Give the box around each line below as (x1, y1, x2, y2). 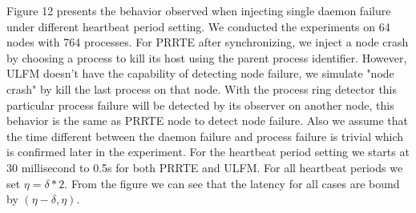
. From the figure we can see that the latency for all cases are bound (64, 175, 400, 191)
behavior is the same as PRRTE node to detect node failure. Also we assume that (6, 112, 408, 129)
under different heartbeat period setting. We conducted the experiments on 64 (6, 18, 390, 34)
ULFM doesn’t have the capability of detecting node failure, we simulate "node (6, 65, 394, 82)
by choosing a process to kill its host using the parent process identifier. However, (6, 49, 407, 66)
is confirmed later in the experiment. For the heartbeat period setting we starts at (6, 143, 410, 160)
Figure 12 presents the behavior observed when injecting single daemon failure (6, 2, 391, 18)
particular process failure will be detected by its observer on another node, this (6, 96, 394, 113)
